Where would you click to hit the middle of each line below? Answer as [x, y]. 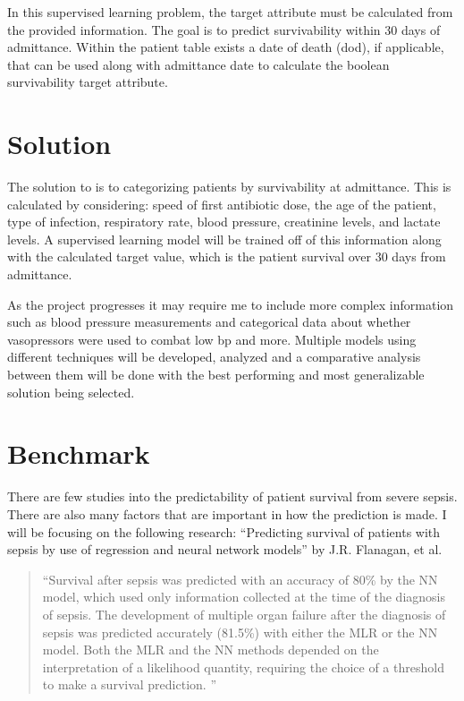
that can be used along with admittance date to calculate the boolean [198, 64]
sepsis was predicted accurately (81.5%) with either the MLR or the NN [240, 632]
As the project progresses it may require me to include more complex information [231, 304]
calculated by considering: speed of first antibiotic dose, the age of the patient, [222, 204]
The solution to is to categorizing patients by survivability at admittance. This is [229, 187]
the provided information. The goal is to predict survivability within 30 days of [224, 29]
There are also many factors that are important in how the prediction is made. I [227, 513]
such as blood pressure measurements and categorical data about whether [209, 322]
